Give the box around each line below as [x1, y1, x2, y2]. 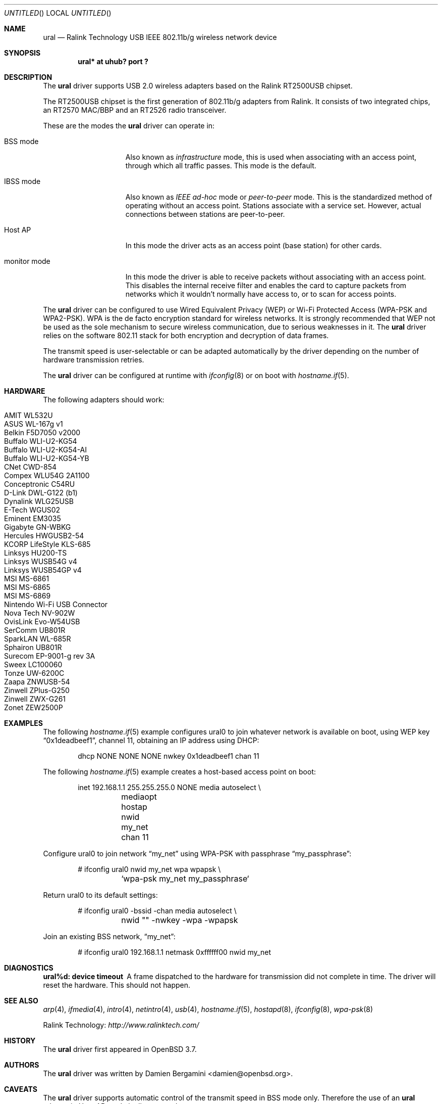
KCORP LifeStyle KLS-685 [4, 540, 91, 548]
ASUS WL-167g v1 [4, 420, 63, 428]
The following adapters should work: [43, 395, 164, 404]
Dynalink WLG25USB [4, 497, 74, 505]
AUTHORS [4, 1061, 39, 1069]
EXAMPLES [4, 719, 43, 727]
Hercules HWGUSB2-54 [4, 531, 84, 540]
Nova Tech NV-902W [4, 609, 75, 617]
